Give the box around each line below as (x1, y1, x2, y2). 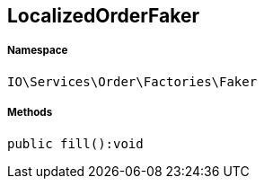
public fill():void (7, 136, 144, 151)
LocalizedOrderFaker (7, 4, 200, 27)
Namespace (7, 44, 68, 58)
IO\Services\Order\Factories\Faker (7, 74, 258, 89)
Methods (7, 106, 53, 120)
